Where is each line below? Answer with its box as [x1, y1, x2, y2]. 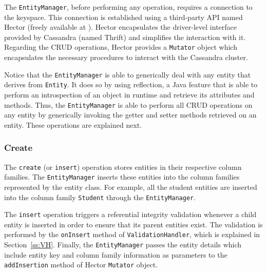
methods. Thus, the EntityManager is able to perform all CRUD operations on [4, 99, 253, 110]
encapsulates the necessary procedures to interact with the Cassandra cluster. [4, 52, 248, 63]
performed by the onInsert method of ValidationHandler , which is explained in [4, 229, 260, 240]
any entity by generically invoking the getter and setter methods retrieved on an [4, 109, 257, 120]
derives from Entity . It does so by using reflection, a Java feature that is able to [4, 79, 258, 90]
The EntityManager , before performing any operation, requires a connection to [4, 2, 253, 12]
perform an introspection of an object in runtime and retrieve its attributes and [4, 89, 255, 100]
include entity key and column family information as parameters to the [4, 249, 227, 260]
